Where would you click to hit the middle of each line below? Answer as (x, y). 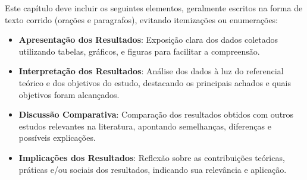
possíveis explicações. (57, 138)
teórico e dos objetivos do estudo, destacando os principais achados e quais (155, 82)
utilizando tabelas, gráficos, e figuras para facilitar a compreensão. (139, 51)
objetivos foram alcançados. (69, 94)
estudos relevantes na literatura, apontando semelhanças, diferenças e (145, 126)
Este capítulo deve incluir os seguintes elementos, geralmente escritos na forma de (154, 8)
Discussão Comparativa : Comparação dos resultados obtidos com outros (156, 114)
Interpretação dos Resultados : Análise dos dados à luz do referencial (151, 71)
